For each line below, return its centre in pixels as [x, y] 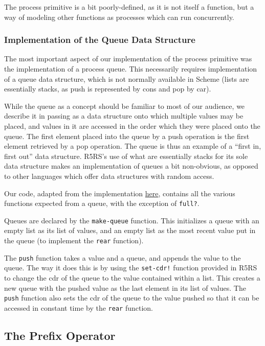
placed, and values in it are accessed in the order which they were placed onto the [132, 125]
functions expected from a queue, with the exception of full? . [102, 203]
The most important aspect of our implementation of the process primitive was [128, 59]
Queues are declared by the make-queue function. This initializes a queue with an [132, 220]
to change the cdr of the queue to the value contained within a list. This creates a [132, 278]
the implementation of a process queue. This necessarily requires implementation [131, 68]
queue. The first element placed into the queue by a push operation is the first [127, 136]
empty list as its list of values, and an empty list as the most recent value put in [130, 230]
